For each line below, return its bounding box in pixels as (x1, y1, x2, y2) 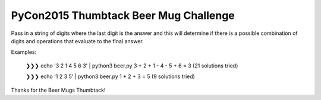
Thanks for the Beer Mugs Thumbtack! (11, 86, 106, 93)
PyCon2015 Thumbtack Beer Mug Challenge (11, 9, 235, 22)
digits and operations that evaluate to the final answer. (11, 37, 144, 44)
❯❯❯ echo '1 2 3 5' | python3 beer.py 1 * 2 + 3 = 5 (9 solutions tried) (26, 73, 196, 80)
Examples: (11, 49, 37, 56)
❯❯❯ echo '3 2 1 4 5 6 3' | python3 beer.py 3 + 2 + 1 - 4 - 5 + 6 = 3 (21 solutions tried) (26, 62, 238, 69)
